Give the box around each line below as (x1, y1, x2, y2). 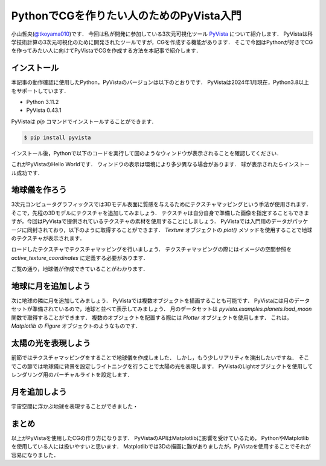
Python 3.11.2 (26, 99, 59, 106)
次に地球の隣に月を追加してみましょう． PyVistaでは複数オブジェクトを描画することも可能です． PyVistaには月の (11, 297, 295, 305)
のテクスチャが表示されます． (11, 235, 85, 242)
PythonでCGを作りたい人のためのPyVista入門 (11, 9, 241, 22)
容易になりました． (11, 451, 59, 459)
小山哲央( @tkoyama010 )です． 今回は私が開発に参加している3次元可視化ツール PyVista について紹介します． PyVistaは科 (11, 30, 313, 37)
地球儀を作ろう (11, 185, 67, 195)
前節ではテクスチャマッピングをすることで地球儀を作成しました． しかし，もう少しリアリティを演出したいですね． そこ (11, 354, 310, 361)
